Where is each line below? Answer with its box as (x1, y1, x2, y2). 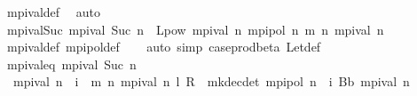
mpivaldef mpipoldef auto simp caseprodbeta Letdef (6, 37, 321, 56)
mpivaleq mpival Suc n (6, 54, 137, 73)
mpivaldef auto (6, 3, 101, 20)
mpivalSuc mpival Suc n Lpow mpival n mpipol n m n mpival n (6, 20, 384, 38)
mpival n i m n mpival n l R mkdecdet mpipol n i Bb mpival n (12, 72, 410, 91)
